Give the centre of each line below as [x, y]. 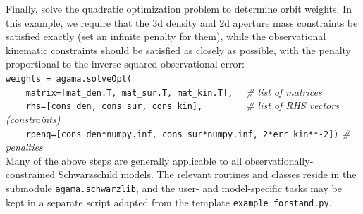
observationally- [279, 160]
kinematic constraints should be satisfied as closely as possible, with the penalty [179, 50]
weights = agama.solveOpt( [69, 78]
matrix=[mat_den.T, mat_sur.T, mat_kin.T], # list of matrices [174, 91]
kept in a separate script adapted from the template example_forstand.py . [169, 202]
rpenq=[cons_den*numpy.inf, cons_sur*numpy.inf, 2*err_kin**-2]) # [188, 133]
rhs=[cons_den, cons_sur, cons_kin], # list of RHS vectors [182, 105]
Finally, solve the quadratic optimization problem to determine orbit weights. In [179, 8]
